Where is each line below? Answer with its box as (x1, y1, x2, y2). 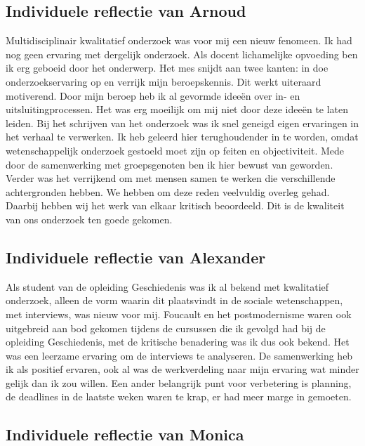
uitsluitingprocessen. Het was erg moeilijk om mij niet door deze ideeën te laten (6, 102, 349, 117)
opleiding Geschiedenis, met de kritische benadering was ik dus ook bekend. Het (6, 334, 350, 349)
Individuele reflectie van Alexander (6, 246, 266, 268)
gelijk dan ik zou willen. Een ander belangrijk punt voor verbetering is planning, (6, 375, 352, 390)
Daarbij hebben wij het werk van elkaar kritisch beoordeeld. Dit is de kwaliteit (6, 198, 345, 213)
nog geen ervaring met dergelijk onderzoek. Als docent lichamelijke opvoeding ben (6, 46, 358, 61)
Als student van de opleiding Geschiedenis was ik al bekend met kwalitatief (6, 279, 329, 294)
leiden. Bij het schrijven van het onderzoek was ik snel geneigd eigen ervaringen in (6, 115, 359, 130)
